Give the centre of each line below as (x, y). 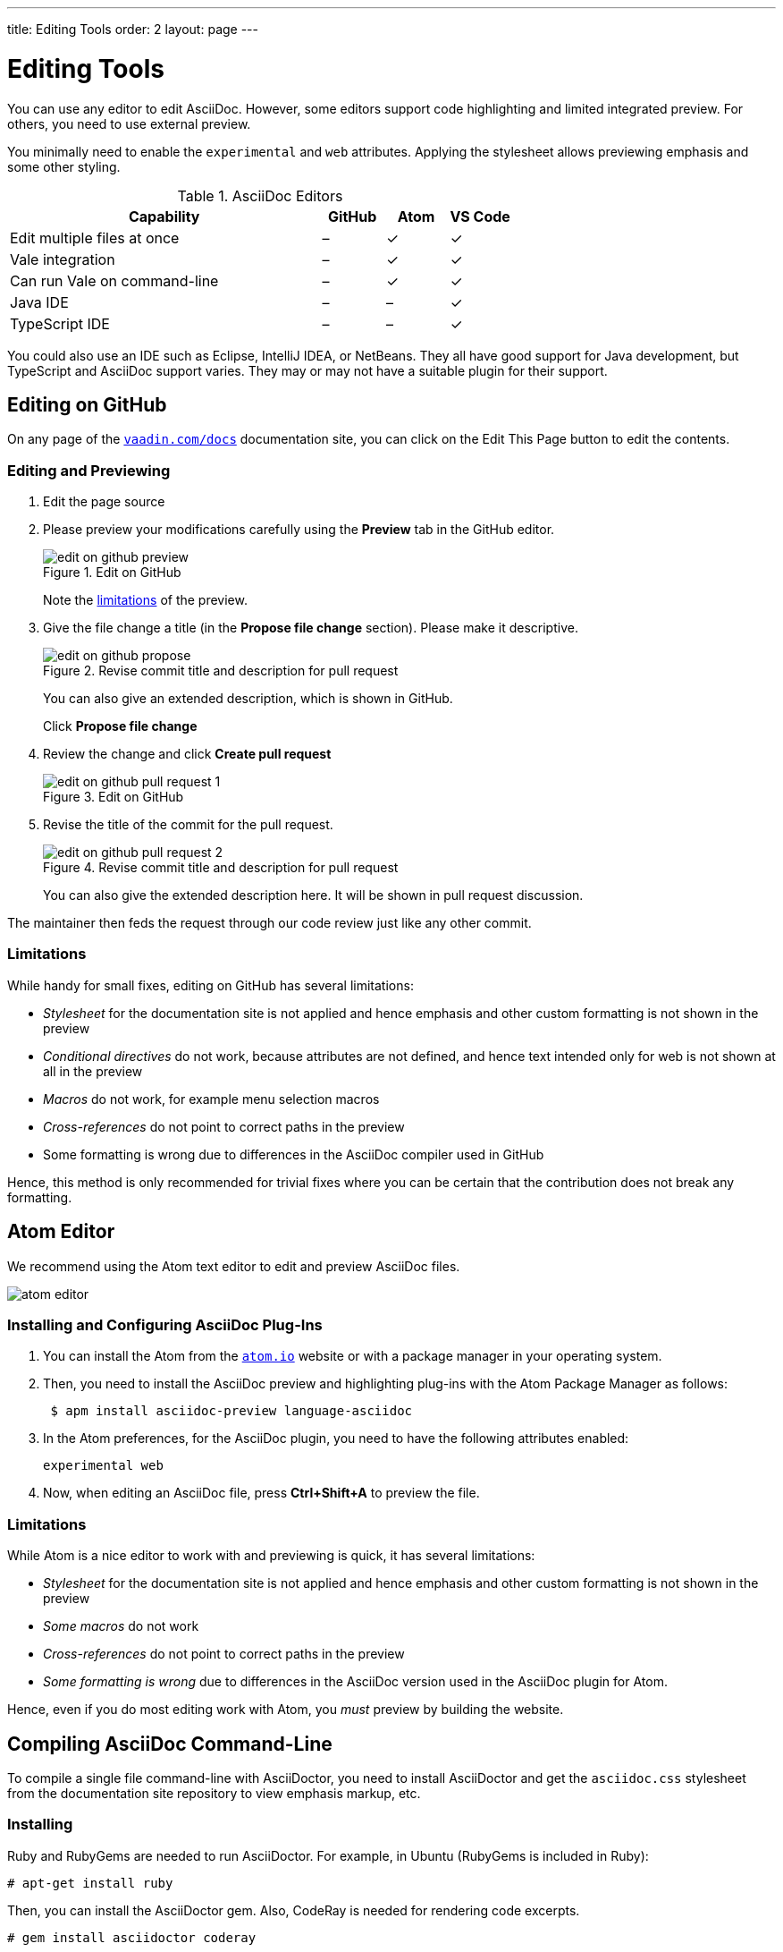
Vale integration (63, 259)
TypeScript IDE (60, 323)
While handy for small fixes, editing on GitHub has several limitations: (210, 985)
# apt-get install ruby (90, 1883)
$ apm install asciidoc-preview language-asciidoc (232, 1411)
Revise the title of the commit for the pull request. (188, 825)
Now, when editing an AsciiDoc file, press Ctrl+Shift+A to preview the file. (261, 1493)
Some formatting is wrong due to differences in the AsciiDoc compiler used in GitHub (294, 1154)
